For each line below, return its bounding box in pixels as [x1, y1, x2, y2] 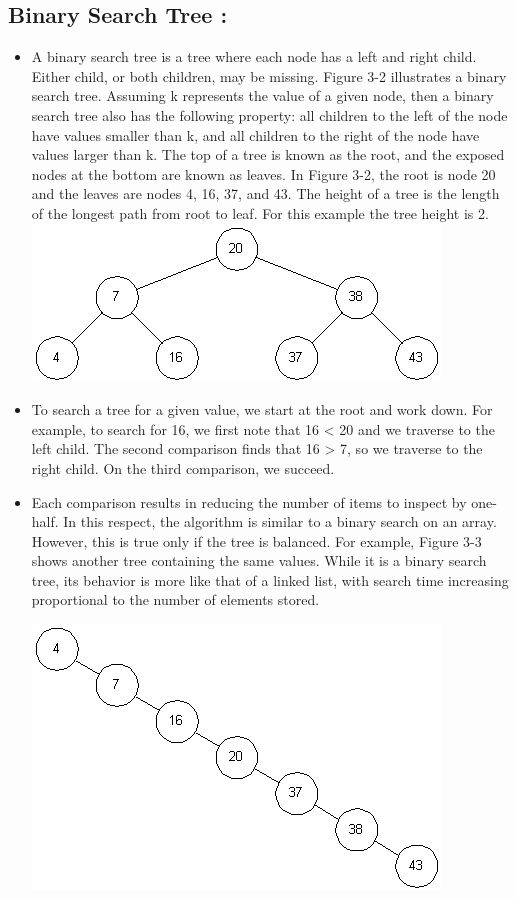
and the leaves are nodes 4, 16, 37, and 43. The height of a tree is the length [31, 183, 500, 204]
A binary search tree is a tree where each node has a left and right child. [31, 46, 477, 67]
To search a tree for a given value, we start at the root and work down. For [31, 399, 493, 420]
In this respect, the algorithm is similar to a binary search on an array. [63, 511, 497, 532]
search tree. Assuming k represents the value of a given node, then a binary [31, 85, 494, 106]
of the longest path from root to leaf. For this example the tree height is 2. [31, 202, 489, 223]
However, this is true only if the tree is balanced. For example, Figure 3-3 [31, 530, 482, 551]
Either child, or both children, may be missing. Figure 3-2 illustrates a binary [31, 65, 507, 86]
